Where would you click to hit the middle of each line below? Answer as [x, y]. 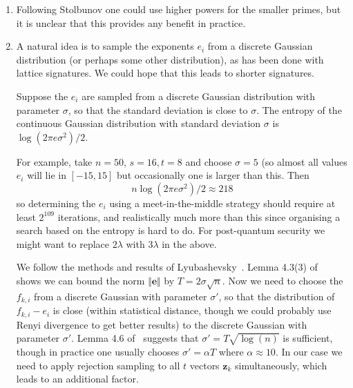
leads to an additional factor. [77, 379]
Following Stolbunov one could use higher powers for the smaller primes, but [179, 9]
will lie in [47, 175]
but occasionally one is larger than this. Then [213, 175]
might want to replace [63, 243]
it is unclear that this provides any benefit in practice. [131, 22]
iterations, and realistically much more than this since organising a [199, 216]
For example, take [54, 161]
